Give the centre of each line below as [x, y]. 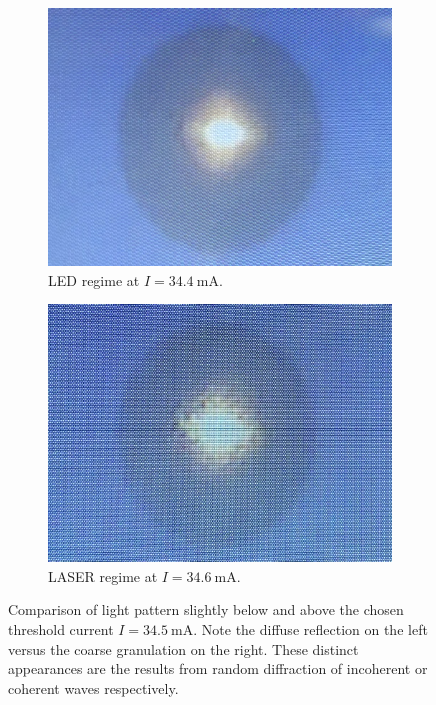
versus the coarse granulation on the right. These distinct [183, 648]
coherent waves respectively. [93, 687]
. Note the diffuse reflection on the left [310, 628]
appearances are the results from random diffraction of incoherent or [218, 668]
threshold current [61, 628]
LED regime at [94, 279]
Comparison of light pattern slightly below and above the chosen [206, 609]
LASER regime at [103, 575]
